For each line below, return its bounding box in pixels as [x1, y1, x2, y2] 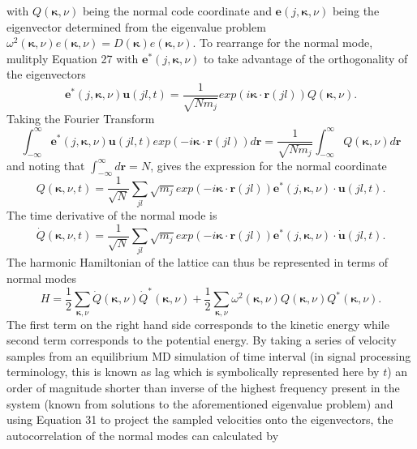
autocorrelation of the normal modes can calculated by [6, 426, 279, 443]
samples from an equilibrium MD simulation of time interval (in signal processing [6, 347, 411, 364]
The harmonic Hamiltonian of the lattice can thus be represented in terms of [6, 254, 389, 271]
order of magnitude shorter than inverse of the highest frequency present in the [6, 378, 400, 396]
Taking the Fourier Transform [6, 110, 155, 127]
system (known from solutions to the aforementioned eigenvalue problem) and [6, 395, 393, 412]
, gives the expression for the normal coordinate [150, 156, 387, 173]
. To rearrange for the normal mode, [192, 34, 373, 51]
